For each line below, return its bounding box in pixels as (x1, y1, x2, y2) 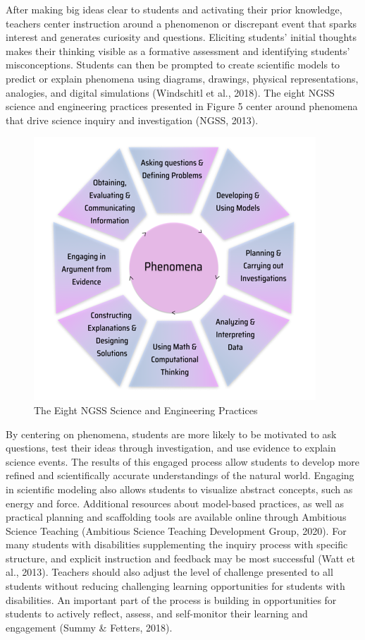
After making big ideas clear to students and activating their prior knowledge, (6, 2, 342, 16)
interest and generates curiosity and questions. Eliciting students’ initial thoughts (6, 30, 357, 44)
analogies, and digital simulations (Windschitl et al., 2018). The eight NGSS (6, 85, 335, 99)
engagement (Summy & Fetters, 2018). (6, 620, 173, 634)
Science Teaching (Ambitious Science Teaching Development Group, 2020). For (6, 523, 347, 538)
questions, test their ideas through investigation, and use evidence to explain (6, 440, 336, 455)
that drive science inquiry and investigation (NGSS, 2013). (6, 112, 259, 127)
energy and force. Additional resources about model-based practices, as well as (6, 495, 345, 510)
